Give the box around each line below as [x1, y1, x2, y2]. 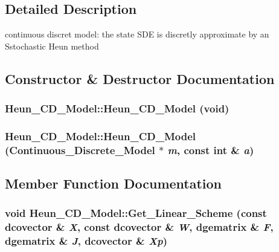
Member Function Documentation [5, 174, 222, 193]
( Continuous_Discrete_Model [5, 142, 155, 157]
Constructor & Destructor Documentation [5, 69, 275, 88]
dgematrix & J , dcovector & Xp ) [5, 233, 168, 248]
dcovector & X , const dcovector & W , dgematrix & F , [5, 219, 274, 234]
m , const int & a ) [167, 142, 254, 157]
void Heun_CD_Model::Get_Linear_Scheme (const [5, 205, 267, 221]
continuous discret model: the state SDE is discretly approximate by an [5, 28, 269, 40]
